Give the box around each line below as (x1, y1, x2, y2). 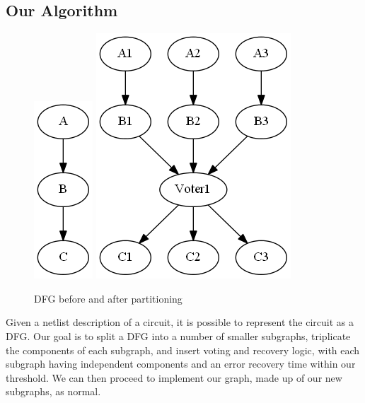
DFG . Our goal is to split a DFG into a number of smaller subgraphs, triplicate (6, 328, 351, 343)
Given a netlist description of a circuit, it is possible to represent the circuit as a (6, 315, 354, 329)
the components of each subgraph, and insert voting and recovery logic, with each (6, 342, 360, 357)
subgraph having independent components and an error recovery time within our (6, 356, 356, 371)
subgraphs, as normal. (6, 384, 101, 399)
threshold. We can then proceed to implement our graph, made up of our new (6, 370, 342, 385)
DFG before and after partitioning (34, 291, 182, 305)
